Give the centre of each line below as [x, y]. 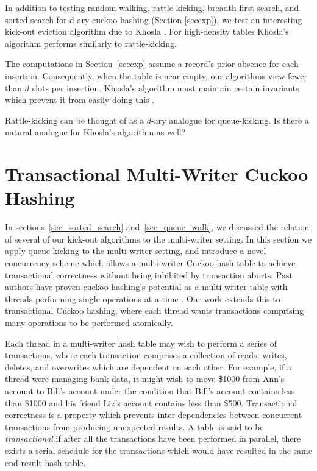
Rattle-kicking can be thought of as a [75, 120]
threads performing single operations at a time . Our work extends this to [143, 298]
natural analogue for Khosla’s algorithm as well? [95, 132]
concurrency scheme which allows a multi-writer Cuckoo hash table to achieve [150, 263]
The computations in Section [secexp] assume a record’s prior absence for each [152, 64]
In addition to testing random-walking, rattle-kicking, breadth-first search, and [152, 7]
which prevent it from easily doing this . [80, 100]
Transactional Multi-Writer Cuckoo [157, 174]
